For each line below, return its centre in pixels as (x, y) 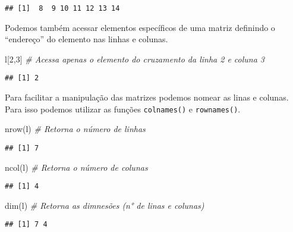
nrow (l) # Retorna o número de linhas (75, 129)
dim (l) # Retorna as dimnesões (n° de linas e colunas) (105, 205)
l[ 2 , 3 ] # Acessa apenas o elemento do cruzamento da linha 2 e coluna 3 (135, 59)
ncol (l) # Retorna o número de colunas (76, 167)
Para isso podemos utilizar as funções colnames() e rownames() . (123, 109)
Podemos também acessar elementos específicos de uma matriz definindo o (140, 27)
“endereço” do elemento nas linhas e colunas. (86, 39)
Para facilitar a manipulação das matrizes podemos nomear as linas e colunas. (147, 97)
